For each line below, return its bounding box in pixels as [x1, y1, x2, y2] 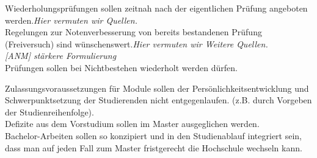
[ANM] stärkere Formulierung [5, 49, 117, 62]
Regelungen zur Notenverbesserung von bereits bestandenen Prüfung [5, 26, 262, 38]
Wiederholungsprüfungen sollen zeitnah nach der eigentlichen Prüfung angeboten [5, 2, 308, 14]
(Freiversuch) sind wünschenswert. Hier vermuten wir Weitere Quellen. [5, 37, 268, 50]
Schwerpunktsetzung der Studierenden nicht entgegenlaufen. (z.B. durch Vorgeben [5, 94, 312, 106]
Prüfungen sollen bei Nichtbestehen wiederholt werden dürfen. [5, 61, 238, 74]
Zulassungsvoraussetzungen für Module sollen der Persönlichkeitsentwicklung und [5, 81, 309, 94]
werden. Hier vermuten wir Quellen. [5, 13, 137, 26]
